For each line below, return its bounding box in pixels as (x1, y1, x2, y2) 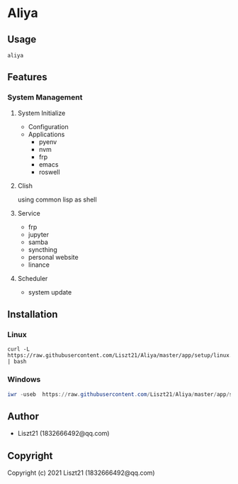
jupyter (28, 230, 50, 238)
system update (28, 287, 72, 296)
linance (28, 260, 50, 269)
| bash (7, 358, 27, 365)
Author (7, 410, 39, 422)
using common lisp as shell (17, 195, 97, 204)
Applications (28, 130, 65, 138)
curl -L (7, 346, 30, 353)
